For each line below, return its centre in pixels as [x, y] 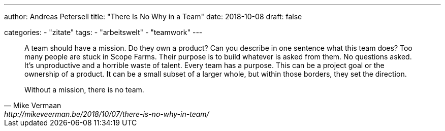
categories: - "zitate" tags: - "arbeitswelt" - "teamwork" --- [103, 32]
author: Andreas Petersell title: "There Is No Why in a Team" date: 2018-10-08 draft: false [153, 17]
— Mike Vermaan [33, 105]
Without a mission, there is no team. [84, 90]
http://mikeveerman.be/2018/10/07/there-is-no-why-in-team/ [107, 114]
